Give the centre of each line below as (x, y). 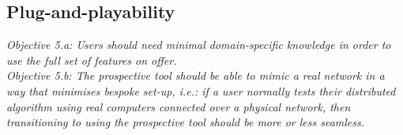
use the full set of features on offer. (92, 60)
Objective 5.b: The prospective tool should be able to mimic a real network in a (196, 75)
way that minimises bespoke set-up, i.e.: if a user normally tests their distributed (201, 90)
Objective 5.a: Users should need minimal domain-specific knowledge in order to (199, 45)
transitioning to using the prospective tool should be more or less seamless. (186, 122)
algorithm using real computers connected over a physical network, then (179, 106)
